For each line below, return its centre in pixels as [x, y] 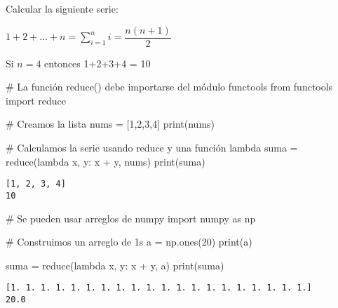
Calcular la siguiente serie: [62, 8]
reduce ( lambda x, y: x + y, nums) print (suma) [106, 161]
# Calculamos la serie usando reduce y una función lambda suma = [152, 148]
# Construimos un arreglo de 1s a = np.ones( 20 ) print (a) [129, 242]
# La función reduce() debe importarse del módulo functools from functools [169, 87]
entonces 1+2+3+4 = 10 [97, 63]
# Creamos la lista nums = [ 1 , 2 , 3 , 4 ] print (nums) [110, 124]
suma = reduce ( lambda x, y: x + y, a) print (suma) [115, 265]
